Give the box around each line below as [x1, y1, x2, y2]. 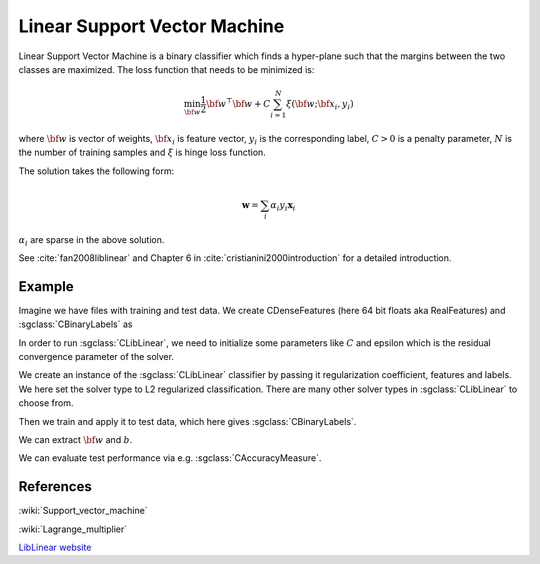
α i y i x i [270, 199, 296, 213]
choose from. [18, 397, 74, 409]
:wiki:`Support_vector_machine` [18, 505, 149, 517]
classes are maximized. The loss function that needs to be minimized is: [18, 63, 315, 75]
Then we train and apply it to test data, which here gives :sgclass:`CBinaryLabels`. [18, 415, 357, 427]
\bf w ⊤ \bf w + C [206, 96, 271, 110]
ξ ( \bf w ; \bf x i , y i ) [285, 98, 354, 112]
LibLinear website [18, 541, 92, 554]
